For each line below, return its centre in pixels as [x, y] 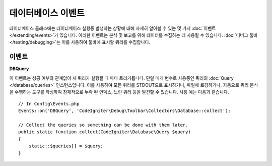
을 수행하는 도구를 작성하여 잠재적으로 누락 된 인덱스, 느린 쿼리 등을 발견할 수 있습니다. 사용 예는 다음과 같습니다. [119, 92]
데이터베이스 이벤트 [47, 13]
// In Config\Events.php [49, 104]
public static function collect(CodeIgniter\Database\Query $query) [105, 132]
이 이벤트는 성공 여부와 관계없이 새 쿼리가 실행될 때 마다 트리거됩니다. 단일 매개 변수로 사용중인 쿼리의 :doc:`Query [121, 78]
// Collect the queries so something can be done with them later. [103, 125]
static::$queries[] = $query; [66, 146]
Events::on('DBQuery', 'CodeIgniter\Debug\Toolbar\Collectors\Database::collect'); [125, 111]
